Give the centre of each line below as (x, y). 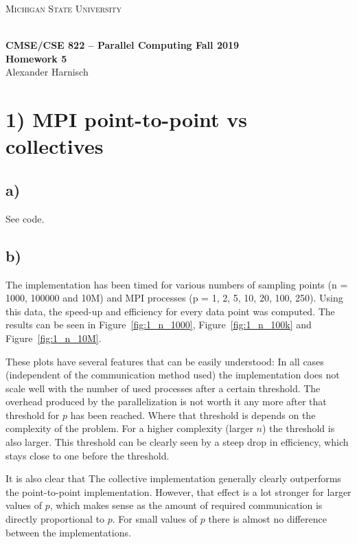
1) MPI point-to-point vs (127, 119)
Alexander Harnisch (47, 72)
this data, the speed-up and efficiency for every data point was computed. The (170, 311)
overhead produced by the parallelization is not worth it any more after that (166, 401)
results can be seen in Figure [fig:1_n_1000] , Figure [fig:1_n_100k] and (159, 325)
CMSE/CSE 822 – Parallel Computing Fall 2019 (123, 45)
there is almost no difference (267, 519)
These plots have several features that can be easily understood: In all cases (165, 361)
